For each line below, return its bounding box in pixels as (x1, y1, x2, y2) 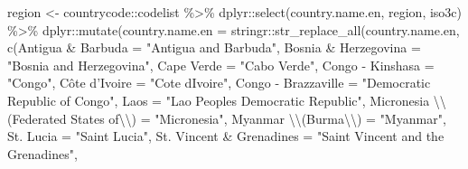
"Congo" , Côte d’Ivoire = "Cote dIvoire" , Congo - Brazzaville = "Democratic (7, 73, 431, 92)
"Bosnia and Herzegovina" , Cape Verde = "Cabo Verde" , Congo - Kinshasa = (7, 55, 435, 74)
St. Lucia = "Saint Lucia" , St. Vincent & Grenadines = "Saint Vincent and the (7, 127, 445, 146)
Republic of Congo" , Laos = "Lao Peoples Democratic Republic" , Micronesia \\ (7, 90, 446, 109)
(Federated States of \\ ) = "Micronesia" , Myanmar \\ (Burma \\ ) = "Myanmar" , (7, 108, 446, 127)
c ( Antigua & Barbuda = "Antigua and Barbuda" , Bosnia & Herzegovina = (7, 38, 421, 57)
